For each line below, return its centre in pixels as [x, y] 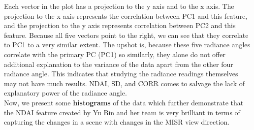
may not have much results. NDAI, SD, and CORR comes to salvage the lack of [125, 83]
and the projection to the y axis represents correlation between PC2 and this [120, 25]
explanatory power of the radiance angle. [65, 93]
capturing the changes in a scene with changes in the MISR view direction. [117, 122]
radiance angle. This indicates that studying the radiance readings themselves [121, 74]
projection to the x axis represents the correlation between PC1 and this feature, [126, 16]
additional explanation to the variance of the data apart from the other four [119, 64]
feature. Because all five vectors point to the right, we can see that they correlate [126, 35]
